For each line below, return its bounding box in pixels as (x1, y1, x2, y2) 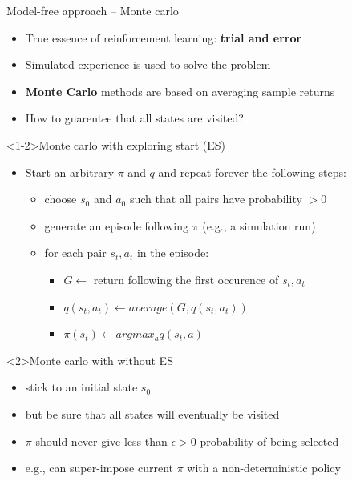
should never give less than (35, 432, 168, 449)
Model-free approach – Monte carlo (6, 2, 179, 18)
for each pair (44, 244, 107, 261)
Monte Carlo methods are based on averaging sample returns (25, 82, 335, 99)
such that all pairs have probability (129, 190, 302, 207)
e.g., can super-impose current (25, 459, 174, 476)
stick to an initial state (25, 379, 138, 395)
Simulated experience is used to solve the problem (25, 56, 271, 73)
